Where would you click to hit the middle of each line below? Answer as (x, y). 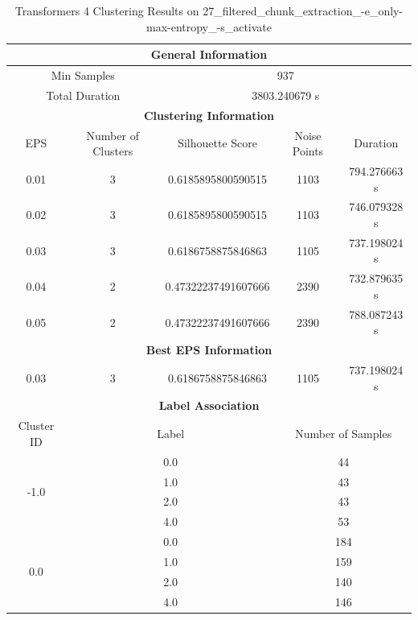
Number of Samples (344, 434)
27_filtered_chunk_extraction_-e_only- (303, 10)
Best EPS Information (209, 350)
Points (308, 151)
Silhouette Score (217, 143)
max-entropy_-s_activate (209, 26)
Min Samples (83, 75)
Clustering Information (209, 115)
